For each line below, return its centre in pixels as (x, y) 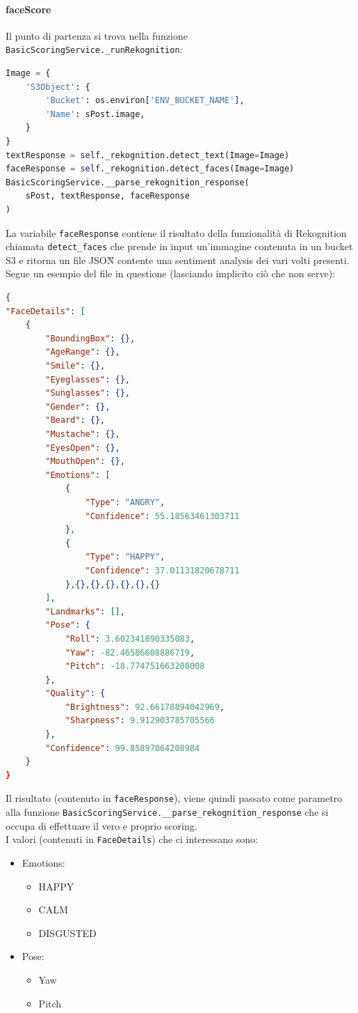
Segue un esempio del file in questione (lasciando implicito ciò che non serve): (170, 273)
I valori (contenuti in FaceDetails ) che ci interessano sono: (132, 839)
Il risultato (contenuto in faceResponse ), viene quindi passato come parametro (174, 798)
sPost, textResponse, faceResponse (107, 196)
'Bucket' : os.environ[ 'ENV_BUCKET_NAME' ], (145, 101)
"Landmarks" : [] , (85, 611)
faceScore (29, 9)
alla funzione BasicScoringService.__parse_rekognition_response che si (167, 812)
